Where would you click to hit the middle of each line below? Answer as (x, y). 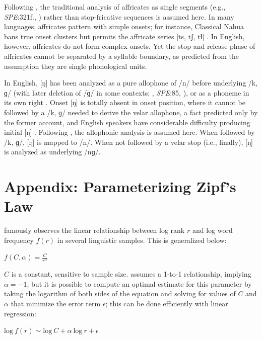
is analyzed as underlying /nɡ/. (52, 152)
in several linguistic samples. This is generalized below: (142, 240)
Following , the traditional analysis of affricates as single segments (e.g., (115, 7)
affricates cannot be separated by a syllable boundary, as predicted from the (122, 56)
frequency (19, 240)
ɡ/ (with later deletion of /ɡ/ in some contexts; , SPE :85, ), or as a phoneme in (127, 92)
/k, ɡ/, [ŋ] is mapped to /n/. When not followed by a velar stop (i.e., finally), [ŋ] (128, 142)
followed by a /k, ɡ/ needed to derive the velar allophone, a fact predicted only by (131, 112)
